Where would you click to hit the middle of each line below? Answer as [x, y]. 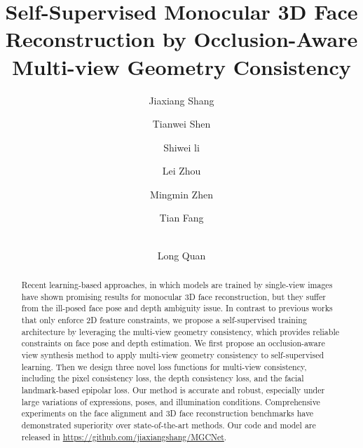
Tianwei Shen [181, 124]
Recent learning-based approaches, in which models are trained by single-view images [177, 285]
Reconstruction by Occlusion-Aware [181, 39]
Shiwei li [181, 147]
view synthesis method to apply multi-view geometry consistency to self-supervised [173, 354]
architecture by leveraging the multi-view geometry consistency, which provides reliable [180, 331]
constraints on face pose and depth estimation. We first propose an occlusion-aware [173, 343]
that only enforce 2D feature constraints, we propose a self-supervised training [164, 320]
